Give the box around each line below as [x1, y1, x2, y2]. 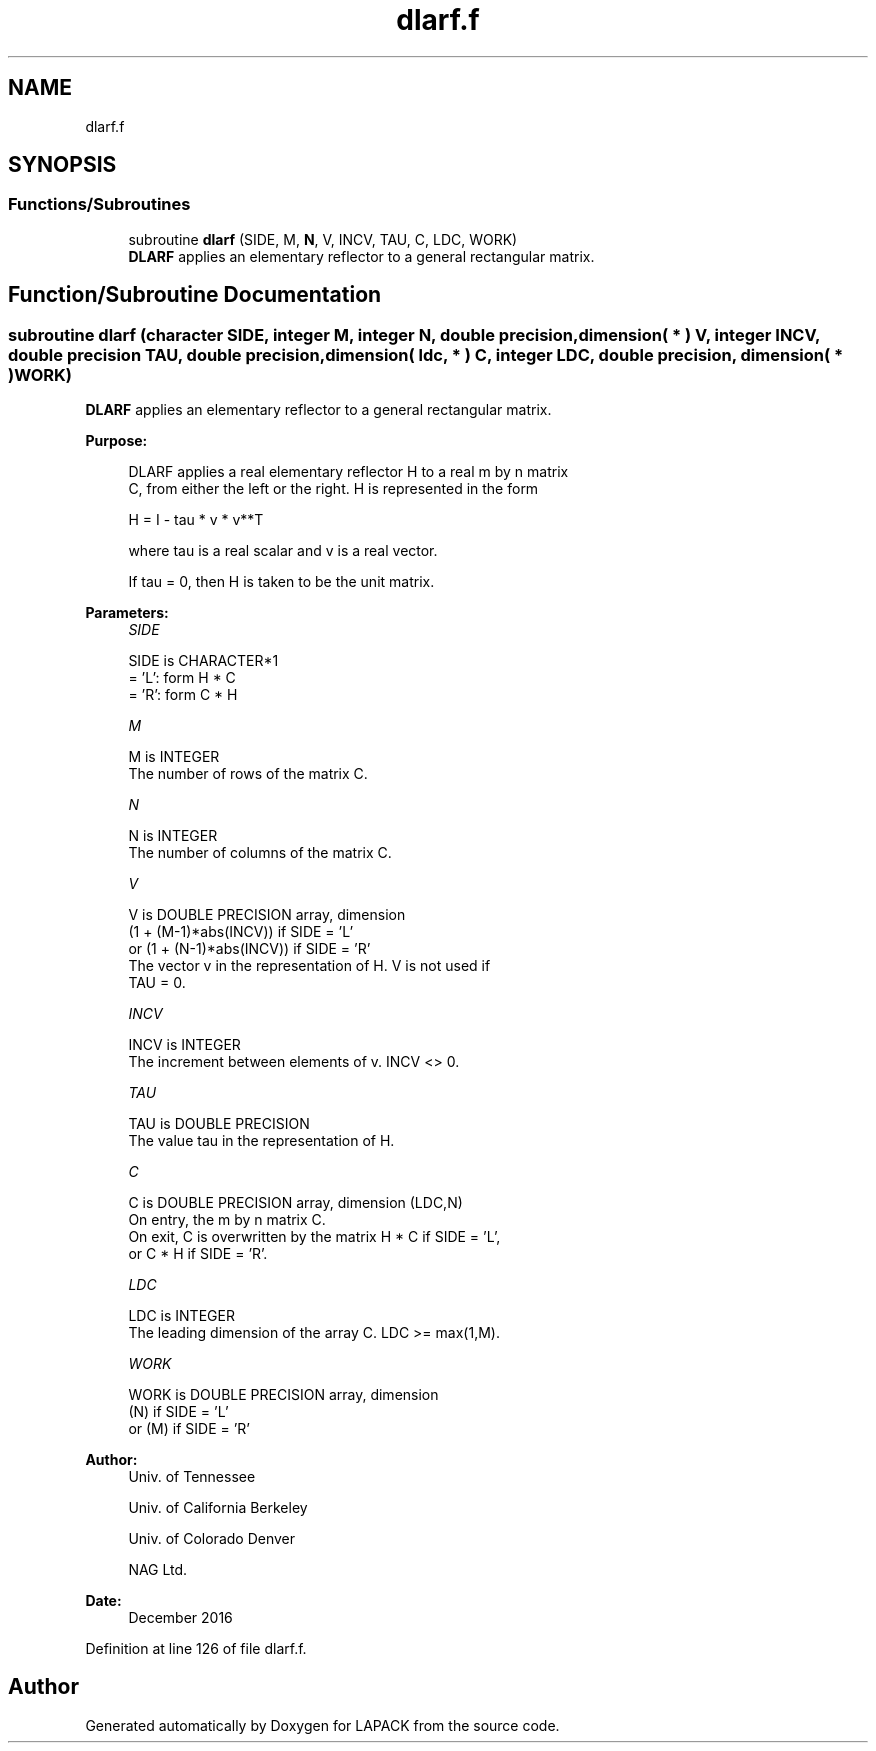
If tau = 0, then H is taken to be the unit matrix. [128, 573, 435, 591]
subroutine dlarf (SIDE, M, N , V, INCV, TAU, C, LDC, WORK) [128, 230, 518, 248]
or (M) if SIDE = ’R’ [128, 1420, 251, 1438]
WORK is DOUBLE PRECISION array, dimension [128, 1386, 439, 1404]
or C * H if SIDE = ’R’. [128, 1245, 268, 1263]
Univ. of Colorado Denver [128, 1530, 296, 1548]
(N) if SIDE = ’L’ [128, 1403, 229, 1421]
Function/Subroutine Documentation [8, 282, 382, 308]
